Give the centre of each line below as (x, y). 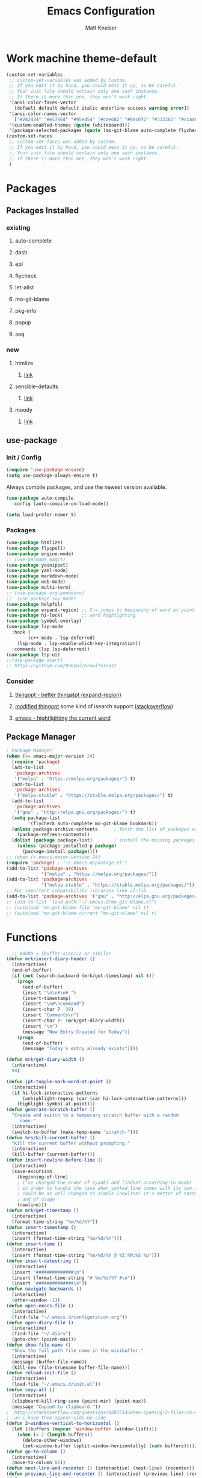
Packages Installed (43, 211)
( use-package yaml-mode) (37, 571)
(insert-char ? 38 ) (48, 1010)
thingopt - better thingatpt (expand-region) (68, 694)
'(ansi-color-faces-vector (43, 103)
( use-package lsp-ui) (33, 655)
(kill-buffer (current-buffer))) (54, 1155)
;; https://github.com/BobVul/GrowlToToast (62, 666)
